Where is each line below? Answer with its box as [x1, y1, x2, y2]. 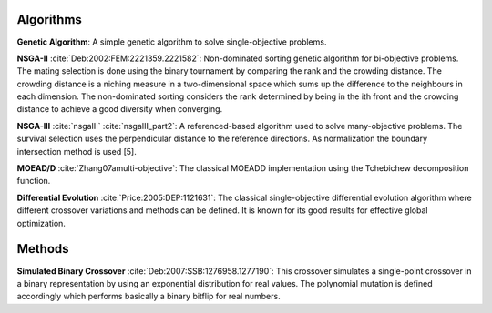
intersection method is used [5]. [16, 146, 137, 156]
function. [16, 176, 51, 187]
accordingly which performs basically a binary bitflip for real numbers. [16, 291, 282, 302]
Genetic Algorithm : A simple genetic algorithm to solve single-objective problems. [16, 36, 327, 47]
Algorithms [16, 12, 82, 27]
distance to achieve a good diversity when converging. [16, 104, 223, 115]
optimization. [16, 217, 66, 228]
